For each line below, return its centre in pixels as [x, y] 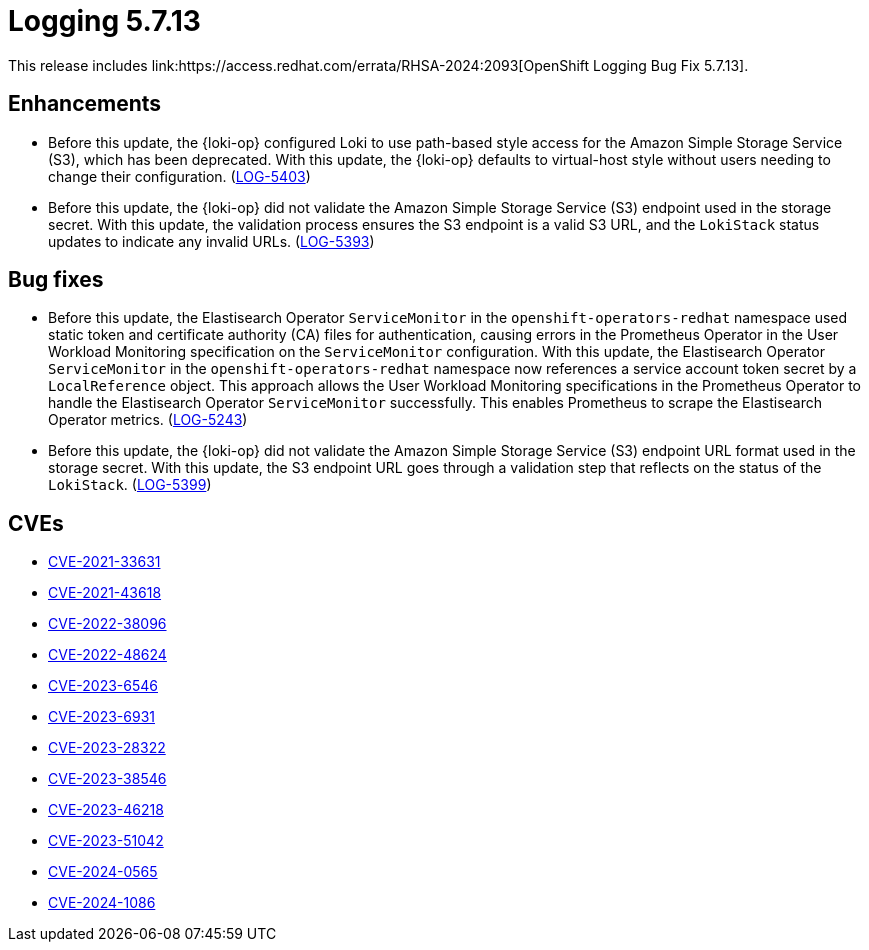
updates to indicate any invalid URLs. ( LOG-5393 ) [211, 241]
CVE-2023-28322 [107, 748]
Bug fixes [56, 280]
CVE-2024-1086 [102, 903]
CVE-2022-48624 [107, 655]
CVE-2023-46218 [106, 810]
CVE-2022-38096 [107, 624]
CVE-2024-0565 [103, 872]
